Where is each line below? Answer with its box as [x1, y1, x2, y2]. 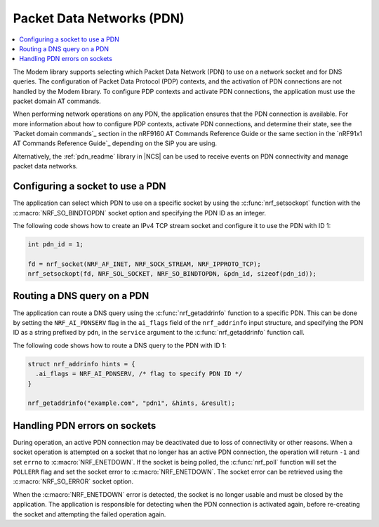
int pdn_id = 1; [27, 240, 84, 248]
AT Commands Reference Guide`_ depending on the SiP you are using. [13, 139, 218, 147]
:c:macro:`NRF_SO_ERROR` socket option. [13, 477, 133, 486]
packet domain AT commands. [13, 97, 101, 105]
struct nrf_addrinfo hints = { [27, 360, 136, 368]
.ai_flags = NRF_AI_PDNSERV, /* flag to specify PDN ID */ [35, 370, 243, 378]
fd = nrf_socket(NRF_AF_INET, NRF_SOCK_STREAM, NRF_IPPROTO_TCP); [27, 260, 261, 268]
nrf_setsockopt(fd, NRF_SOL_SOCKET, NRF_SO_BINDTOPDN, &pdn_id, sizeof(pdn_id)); [27, 270, 317, 278]
